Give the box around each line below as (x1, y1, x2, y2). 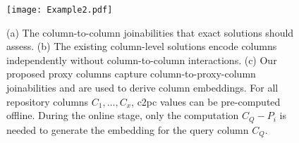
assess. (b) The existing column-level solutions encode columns (6, 39, 277, 54)
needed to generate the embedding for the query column (6, 122, 249, 137)
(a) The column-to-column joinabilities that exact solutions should (6, 25, 294, 39)
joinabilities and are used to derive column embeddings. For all (6, 80, 279, 95)
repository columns (6, 94, 89, 108)
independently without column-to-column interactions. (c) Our (6, 52, 277, 67)
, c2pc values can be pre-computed (131, 94, 281, 108)
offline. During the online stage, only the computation (6, 108, 239, 123)
